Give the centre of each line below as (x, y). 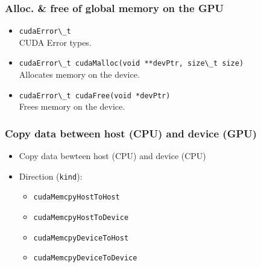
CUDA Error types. (55, 42)
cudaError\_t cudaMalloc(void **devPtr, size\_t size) (131, 64)
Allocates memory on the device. (79, 74)
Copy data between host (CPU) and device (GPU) (131, 133)
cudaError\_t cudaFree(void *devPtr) (95, 96)
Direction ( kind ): (51, 176)
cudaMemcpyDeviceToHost (81, 238)
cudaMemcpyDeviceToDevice (85, 258)
